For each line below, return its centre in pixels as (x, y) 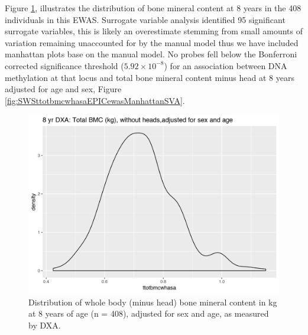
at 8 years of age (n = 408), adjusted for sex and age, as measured (149, 313)
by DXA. (45, 325)
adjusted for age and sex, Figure (63, 89)
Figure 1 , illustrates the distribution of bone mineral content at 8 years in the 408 (153, 8)
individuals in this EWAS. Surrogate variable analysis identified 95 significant (145, 19)
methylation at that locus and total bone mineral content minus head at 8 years (150, 77)
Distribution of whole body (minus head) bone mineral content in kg (153, 302)
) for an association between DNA (226, 65)
